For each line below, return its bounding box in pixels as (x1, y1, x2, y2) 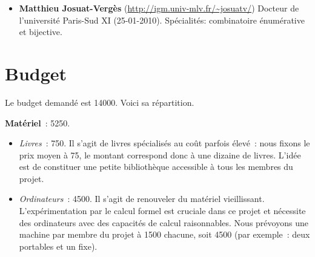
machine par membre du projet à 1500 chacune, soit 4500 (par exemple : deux (19, 228, 310, 241)
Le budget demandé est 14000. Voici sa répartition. (5, 96, 194, 108)
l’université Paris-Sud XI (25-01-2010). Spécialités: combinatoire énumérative (19, 13, 305, 26)
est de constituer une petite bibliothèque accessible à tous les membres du (19, 160, 293, 173)
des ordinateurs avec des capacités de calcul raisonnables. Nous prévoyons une (19, 216, 308, 229)
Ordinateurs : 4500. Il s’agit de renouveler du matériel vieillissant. (19, 192, 265, 205)
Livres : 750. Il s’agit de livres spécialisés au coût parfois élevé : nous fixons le (19, 137, 310, 149)
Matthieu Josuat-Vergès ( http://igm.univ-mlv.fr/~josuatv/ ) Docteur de (19, 2, 299, 14)
